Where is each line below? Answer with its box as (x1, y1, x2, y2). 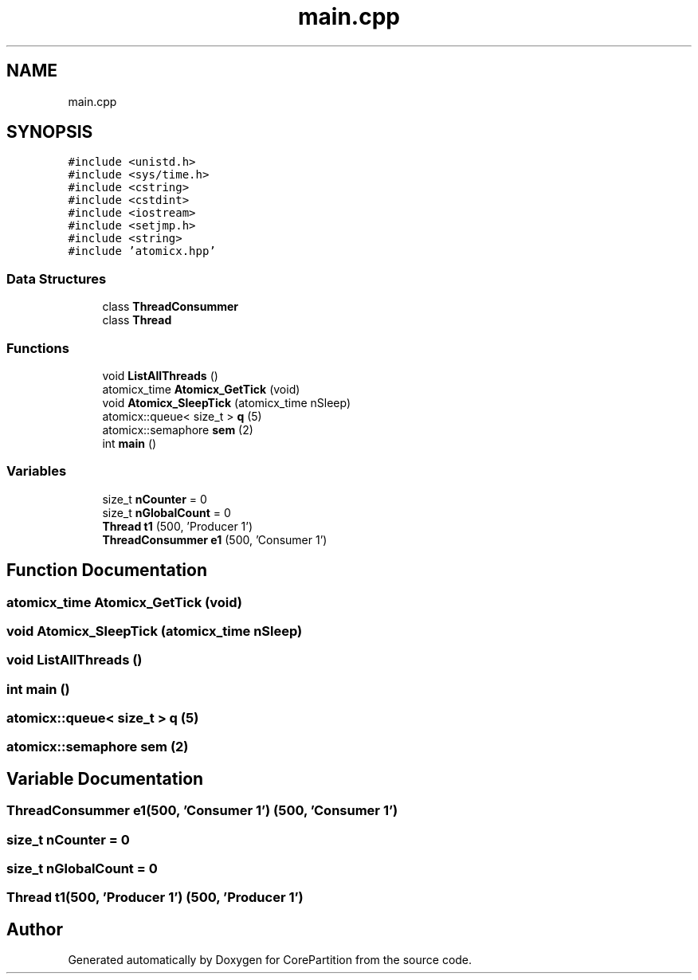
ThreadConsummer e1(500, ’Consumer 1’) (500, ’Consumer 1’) (6, 802, 398, 819)
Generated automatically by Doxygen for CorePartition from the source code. (68, 953, 473, 967)
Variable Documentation (6, 768, 204, 789)
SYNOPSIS (6, 122, 93, 143)
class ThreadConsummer (102, 300, 239, 314)
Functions (6, 339, 69, 356)
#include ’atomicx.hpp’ (68, 245, 216, 258)
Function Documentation (6, 560, 207, 581)
